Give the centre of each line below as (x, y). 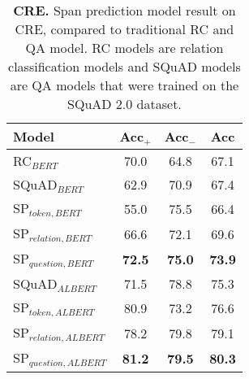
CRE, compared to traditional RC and (124, 29)
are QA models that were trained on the (124, 85)
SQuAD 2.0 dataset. (124, 104)
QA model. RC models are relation (124, 48)
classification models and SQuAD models (124, 66)
